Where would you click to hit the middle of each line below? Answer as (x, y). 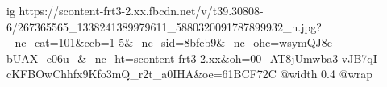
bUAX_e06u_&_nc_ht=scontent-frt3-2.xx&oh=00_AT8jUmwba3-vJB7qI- (194, 58)
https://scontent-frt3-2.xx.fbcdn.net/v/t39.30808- (141, 10)
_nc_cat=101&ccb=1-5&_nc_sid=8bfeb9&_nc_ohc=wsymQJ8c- (171, 42)
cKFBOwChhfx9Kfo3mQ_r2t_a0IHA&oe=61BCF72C (141, 74)
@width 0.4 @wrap (326, 74)
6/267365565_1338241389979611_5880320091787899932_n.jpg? (164, 26)
